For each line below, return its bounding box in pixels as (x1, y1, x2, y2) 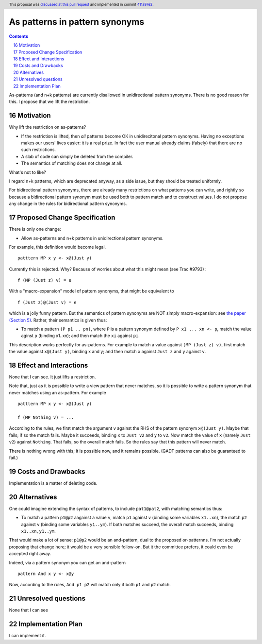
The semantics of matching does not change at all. (21, 160, 122, 166)
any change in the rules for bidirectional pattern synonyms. (9, 201, 127, 206)
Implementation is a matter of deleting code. (9, 480, 98, 486)
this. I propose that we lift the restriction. (9, 99, 90, 104)
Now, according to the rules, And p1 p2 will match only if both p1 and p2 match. (9, 582, 171, 588)
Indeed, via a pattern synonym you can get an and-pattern (9, 559, 126, 565)
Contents (9, 33, 29, 39)
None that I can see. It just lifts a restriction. (9, 374, 96, 380)
